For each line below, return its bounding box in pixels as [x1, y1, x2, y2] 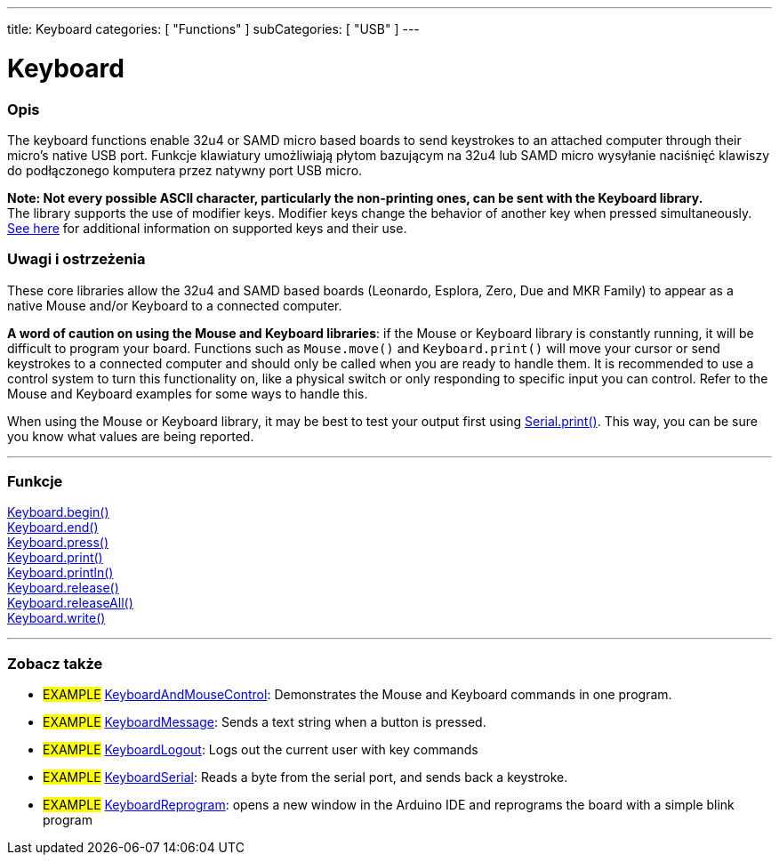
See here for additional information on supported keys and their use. [7, 220, 407, 236]
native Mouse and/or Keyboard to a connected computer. [7, 297, 342, 313]
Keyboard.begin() [7, 504, 109, 520]
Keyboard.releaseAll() [7, 595, 133, 611]
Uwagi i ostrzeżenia [7, 250, 146, 269]
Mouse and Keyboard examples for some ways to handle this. [7, 385, 368, 401]
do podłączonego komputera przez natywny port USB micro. [7, 162, 363, 178]
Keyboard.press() [7, 535, 109, 551]
